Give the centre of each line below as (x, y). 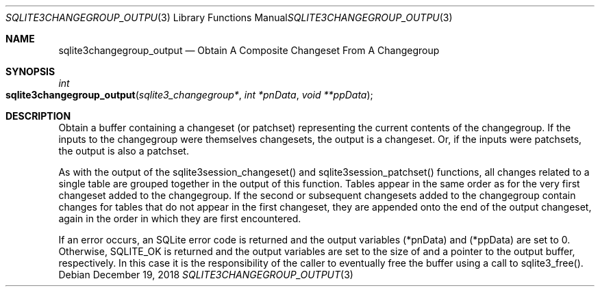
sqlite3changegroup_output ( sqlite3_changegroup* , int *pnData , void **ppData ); (189, 95)
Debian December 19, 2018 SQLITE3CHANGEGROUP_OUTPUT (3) (206, 275)
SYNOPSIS (30, 71)
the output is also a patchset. (124, 151)
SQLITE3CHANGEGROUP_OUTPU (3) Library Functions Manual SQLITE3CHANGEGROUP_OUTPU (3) (229, 17)
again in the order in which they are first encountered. (180, 218)
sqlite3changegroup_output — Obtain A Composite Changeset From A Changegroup (249, 50)
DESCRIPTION (38, 116)
